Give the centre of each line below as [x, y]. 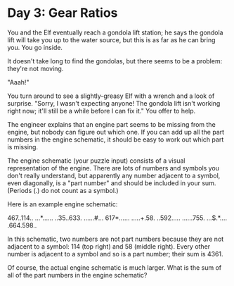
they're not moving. [35, 68]
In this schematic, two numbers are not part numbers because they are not [116, 239]
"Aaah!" [18, 82]
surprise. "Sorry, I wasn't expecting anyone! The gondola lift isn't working [114, 103]
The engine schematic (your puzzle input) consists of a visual [96, 161]
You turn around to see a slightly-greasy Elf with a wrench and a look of [111, 96]
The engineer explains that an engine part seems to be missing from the [111, 124]
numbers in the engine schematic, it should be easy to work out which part [116, 139]
